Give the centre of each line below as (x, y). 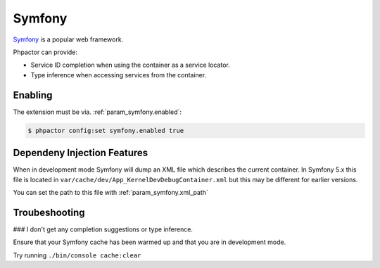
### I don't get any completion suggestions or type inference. (103, 229)
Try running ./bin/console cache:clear (77, 255)
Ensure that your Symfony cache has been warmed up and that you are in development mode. (150, 242)
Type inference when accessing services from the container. (119, 75)
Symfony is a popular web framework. (68, 39)
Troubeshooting (49, 212)
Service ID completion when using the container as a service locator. (130, 65)
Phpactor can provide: (45, 52)
